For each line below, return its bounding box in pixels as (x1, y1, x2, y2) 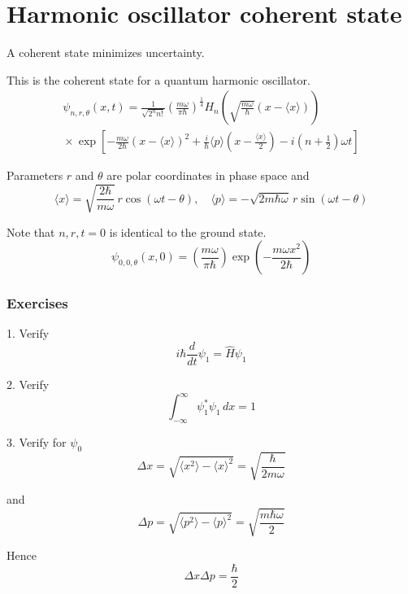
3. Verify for (7, 433, 67, 450)
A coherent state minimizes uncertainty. (7, 44, 205, 61)
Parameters (7, 167, 63, 184)
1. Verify (7, 325, 50, 342)
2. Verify (7, 375, 50, 392)
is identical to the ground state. (109, 223, 267, 240)
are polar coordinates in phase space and (106, 167, 310, 184)
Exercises (7, 293, 68, 313)
